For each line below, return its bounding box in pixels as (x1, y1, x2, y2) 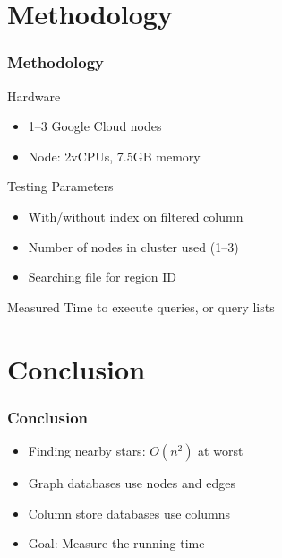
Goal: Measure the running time (28, 534, 205, 553)
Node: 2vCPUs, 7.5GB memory (28, 146, 201, 165)
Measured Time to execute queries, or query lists (7, 297, 275, 316)
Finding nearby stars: (28, 440, 146, 459)
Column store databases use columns (28, 503, 230, 522)
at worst (198, 440, 244, 459)
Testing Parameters (7, 177, 114, 196)
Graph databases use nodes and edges (28, 473, 235, 492)
